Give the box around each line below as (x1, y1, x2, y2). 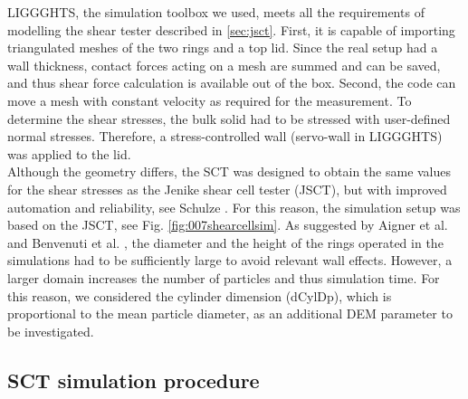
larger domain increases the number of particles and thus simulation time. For (7, 268, 440, 287)
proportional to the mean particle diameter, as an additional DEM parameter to (7, 304, 453, 323)
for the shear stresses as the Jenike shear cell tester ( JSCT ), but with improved (7, 179, 447, 198)
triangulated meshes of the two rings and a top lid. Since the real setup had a (7, 38, 438, 57)
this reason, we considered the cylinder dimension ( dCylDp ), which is (7, 286, 392, 305)
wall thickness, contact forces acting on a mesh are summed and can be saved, (7, 55, 441, 74)
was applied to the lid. (7, 144, 131, 163)
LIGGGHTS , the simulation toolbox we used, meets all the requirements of (7, 3, 425, 21)
